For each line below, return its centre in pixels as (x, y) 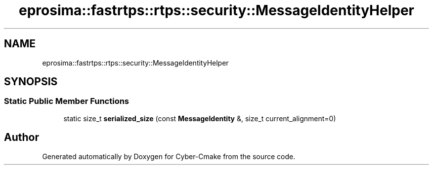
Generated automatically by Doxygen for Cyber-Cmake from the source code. (169, 156)
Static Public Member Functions (67, 101)
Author (22, 137)
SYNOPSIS (31, 82)
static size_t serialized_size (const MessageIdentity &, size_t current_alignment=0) (200, 118)
